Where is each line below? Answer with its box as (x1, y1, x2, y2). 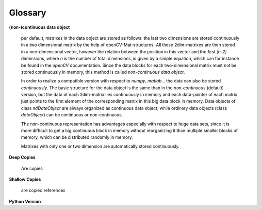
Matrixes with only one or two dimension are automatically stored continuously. (21, 143, 180, 149)
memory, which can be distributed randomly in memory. (21, 134, 133, 140)
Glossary (9, 7, 47, 18)
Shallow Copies (9, 176, 41, 182)
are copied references (21, 187, 65, 194)
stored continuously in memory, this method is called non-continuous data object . (21, 69, 185, 75)
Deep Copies (9, 154, 36, 160)
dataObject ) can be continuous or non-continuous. (21, 112, 123, 118)
